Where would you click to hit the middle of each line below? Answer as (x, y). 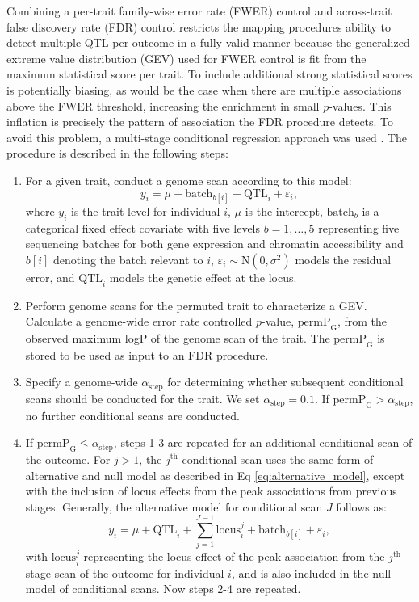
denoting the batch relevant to (128, 259)
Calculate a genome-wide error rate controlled (139, 321)
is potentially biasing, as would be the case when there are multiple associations (204, 89)
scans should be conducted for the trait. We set (142, 398)
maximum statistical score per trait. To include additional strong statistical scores (209, 74)
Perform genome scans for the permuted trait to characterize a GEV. (196, 305)
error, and (50, 277)
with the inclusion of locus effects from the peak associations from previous (211, 491)
